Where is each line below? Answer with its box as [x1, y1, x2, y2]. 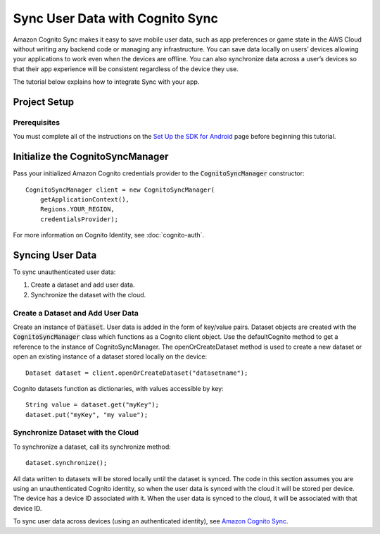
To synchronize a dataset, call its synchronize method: [13, 442, 172, 451]
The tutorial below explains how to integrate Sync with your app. [13, 77, 200, 86]
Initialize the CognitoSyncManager [13, 151, 169, 163]
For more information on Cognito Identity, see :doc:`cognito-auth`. [13, 231, 204, 240]
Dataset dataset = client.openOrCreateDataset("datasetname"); [25, 368, 248, 377]
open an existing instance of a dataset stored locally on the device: [13, 352, 208, 361]
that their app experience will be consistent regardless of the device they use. [13, 64, 239, 73]
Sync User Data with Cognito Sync [13, 11, 218, 26]
